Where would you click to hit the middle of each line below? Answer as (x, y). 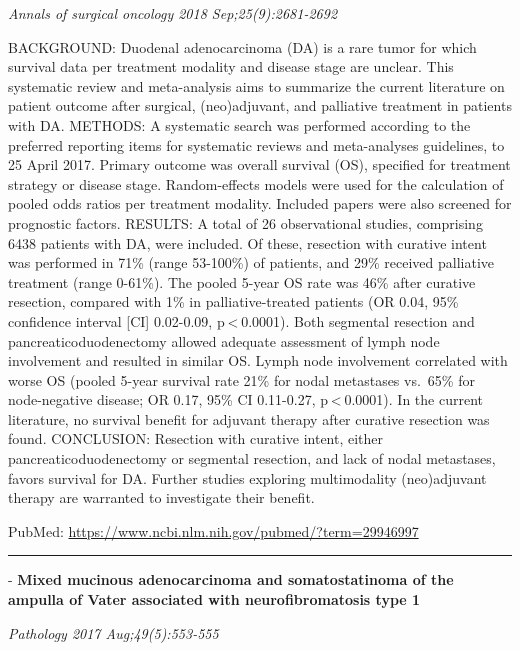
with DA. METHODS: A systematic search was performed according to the (239, 124)
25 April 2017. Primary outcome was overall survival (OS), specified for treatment (259, 164)
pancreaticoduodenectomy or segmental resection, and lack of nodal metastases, (252, 458)
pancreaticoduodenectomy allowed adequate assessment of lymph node (224, 340)
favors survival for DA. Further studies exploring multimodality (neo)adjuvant (247, 477)
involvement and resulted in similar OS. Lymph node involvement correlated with (258, 360)
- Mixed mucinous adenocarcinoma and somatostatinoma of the (231, 579)
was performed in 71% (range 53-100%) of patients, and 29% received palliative (251, 262)
